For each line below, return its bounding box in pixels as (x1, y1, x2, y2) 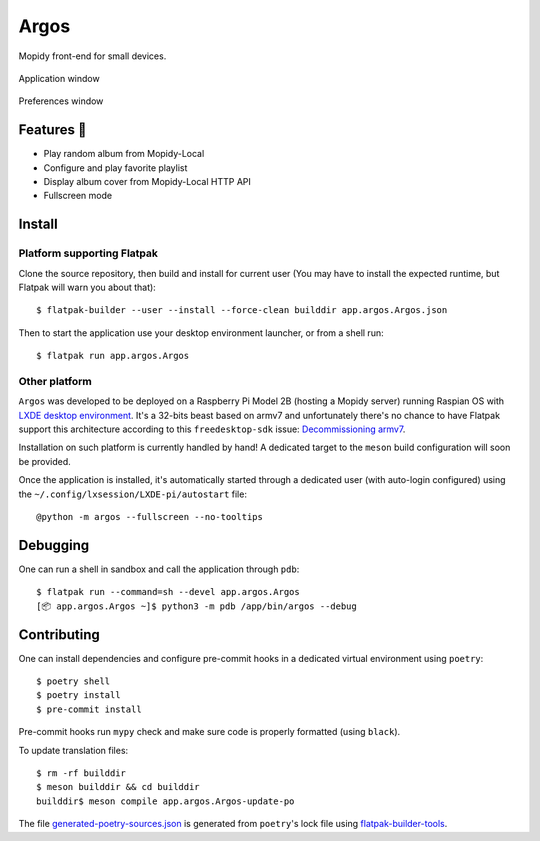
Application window (18, 72, 100, 84)
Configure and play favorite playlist (43, 161, 188, 174)
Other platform (18, 374, 92, 388)
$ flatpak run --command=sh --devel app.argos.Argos (36, 586, 300, 598)
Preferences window (18, 95, 104, 107)
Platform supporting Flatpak (18, 246, 159, 260)
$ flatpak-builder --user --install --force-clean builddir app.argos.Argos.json (36, 305, 448, 316)
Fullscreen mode (43, 190, 113, 202)
